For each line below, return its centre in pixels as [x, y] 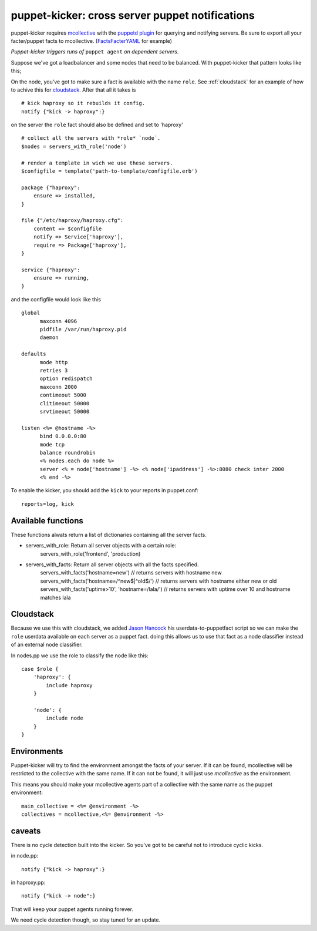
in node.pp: [25, 856]
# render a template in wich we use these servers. [97, 163]
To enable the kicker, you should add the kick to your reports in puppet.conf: [105, 490]
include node [65, 718]
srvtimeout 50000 [65, 411]
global [31, 313]
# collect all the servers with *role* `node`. [91, 138]
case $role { [40, 669]
